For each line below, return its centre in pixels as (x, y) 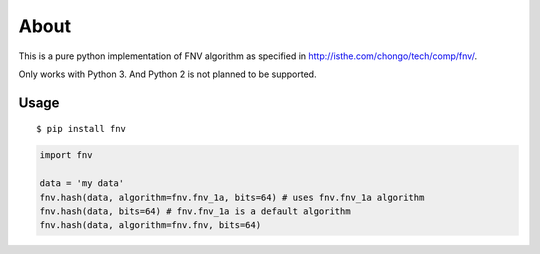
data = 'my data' (82, 183)
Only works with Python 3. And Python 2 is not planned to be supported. (167, 74)
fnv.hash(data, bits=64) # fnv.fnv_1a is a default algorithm (195, 211)
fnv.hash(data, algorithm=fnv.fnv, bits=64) (150, 225)
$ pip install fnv (81, 129)
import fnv (66, 155)
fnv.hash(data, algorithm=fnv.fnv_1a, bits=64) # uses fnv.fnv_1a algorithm (232, 197)
